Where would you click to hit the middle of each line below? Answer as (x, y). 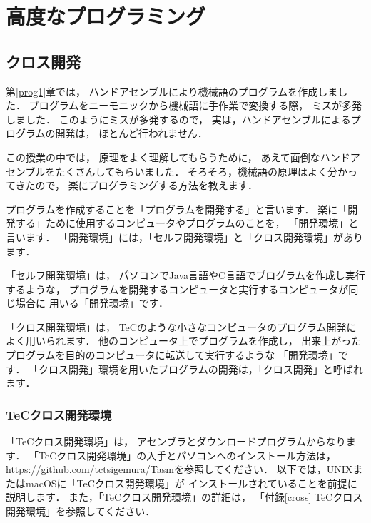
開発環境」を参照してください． (81, 511)
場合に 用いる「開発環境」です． (92, 303)
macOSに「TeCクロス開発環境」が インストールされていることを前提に (191, 483)
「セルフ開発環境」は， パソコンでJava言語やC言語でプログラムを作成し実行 (185, 275)
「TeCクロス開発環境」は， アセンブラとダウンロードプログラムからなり (176, 441)
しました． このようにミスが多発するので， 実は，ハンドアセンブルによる (178, 119)
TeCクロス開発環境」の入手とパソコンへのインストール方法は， (188, 455)
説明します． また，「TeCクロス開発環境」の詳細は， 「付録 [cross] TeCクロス (184, 497)
